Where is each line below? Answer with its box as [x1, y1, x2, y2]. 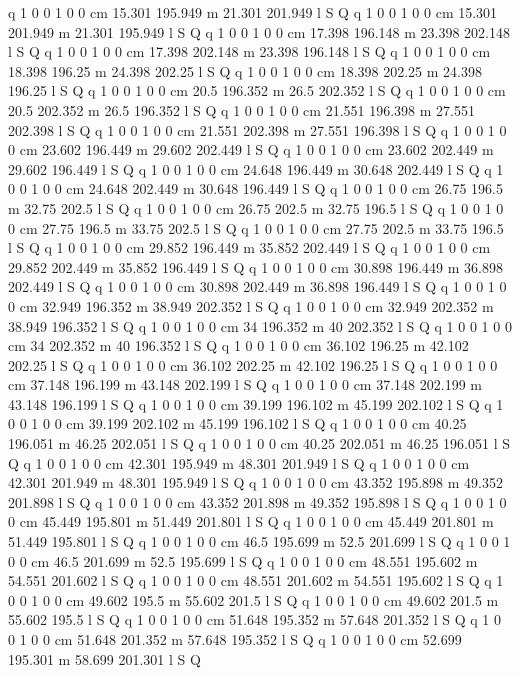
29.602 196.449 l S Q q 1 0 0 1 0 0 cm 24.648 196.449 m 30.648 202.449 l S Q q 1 [8, 158, 504, 179]
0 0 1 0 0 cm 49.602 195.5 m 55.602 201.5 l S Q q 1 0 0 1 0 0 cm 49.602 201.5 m [8, 589, 499, 610]
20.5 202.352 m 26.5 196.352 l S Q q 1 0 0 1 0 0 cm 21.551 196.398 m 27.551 [8, 99, 475, 120]
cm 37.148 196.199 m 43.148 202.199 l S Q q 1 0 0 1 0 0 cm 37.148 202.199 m [8, 374, 482, 395]
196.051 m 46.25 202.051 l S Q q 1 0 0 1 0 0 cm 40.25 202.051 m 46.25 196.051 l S [8, 433, 510, 454]
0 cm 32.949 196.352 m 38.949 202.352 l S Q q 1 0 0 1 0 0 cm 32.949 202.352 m [8, 295, 494, 316]
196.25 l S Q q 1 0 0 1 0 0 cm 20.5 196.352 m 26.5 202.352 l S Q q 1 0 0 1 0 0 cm [8, 80, 506, 101]
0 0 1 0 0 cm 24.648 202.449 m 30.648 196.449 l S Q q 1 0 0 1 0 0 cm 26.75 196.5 [8, 178, 503, 199]
